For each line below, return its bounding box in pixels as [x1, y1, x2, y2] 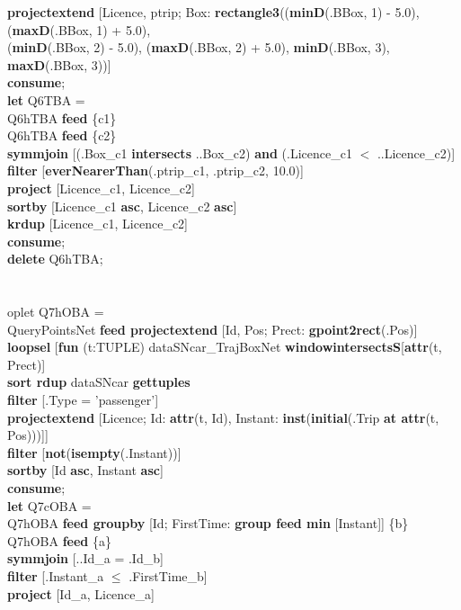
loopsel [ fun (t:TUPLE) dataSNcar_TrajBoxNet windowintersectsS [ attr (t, [7, 337, 442, 356]
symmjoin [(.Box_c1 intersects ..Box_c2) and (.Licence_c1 [7, 143, 352, 162]
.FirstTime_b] [129, 567, 208, 585]
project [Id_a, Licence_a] [7, 584, 155, 603]
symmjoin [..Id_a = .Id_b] [7, 549, 164, 568]
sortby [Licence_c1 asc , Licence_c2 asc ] [7, 196, 237, 215]
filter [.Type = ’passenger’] [7, 390, 159, 409]
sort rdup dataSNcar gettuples [7, 372, 191, 391]
